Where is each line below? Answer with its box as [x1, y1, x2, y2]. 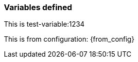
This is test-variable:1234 [4, 20, 85, 29]
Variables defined [4, 2, 72, 12]
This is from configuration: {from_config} [4, 35, 135, 44]
